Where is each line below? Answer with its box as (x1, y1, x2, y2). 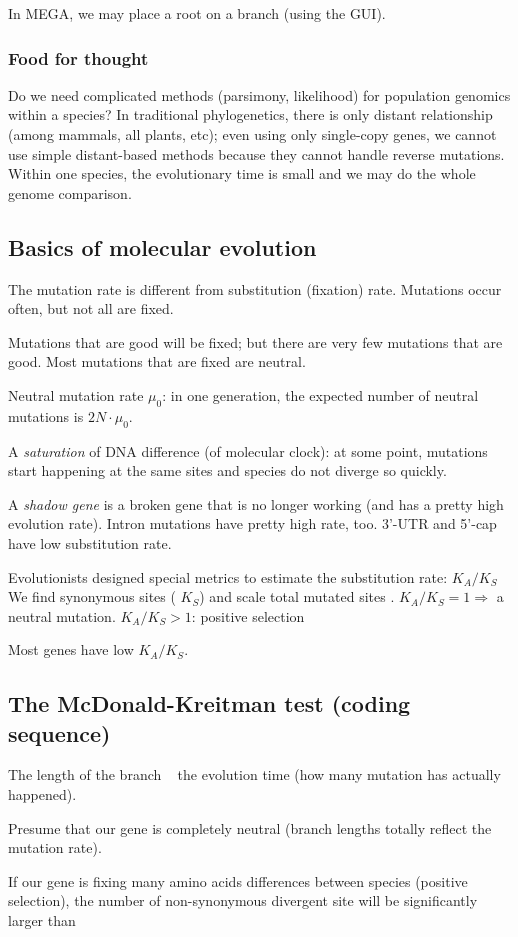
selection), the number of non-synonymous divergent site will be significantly (8, 890, 478, 911)
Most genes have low (8, 639, 134, 660)
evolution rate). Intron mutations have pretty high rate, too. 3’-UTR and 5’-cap (8, 513, 497, 534)
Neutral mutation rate (8, 384, 144, 405)
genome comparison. (8, 182, 132, 203)
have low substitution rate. (8, 532, 172, 553)
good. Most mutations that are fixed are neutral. (8, 351, 306, 372)
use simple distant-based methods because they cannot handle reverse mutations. (8, 143, 505, 164)
